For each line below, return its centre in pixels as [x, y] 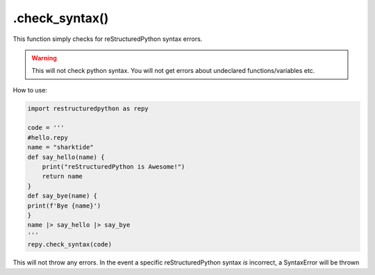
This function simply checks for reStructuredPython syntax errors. [108, 39]
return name [62, 176]
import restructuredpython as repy [88, 108]
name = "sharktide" [60, 147]
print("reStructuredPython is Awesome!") [114, 167]
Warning [44, 58]
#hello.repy [48, 137]
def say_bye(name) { [62, 196]
